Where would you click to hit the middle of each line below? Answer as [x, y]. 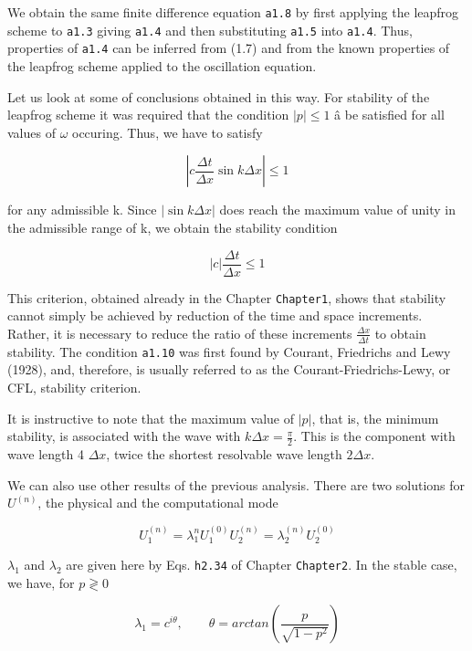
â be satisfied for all [389, 115]
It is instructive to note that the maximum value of [151, 418]
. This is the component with [374, 436]
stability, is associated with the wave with [124, 436]
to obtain [400, 333]
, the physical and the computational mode [158, 503]
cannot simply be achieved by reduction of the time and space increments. [215, 315]
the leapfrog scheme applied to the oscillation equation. [162, 65]
